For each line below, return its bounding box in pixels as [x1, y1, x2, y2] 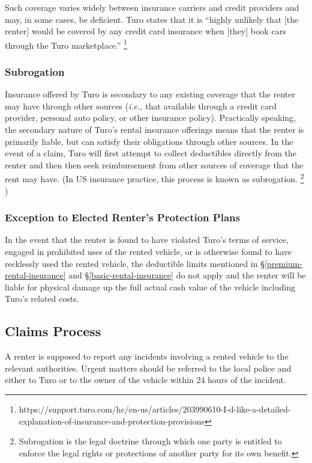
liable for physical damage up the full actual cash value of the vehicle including [5, 280, 295, 293]
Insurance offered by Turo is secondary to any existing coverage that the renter [5, 88, 295, 100]
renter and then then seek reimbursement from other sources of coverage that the [5, 158, 304, 171]
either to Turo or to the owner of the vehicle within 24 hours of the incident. [5, 373, 286, 386]
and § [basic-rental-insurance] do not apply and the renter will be [68, 269, 306, 281]
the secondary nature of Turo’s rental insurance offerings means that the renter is [5, 123, 304, 136]
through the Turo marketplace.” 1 [5, 37, 127, 51]
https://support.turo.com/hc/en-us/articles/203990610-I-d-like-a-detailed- [19, 403, 291, 415]
